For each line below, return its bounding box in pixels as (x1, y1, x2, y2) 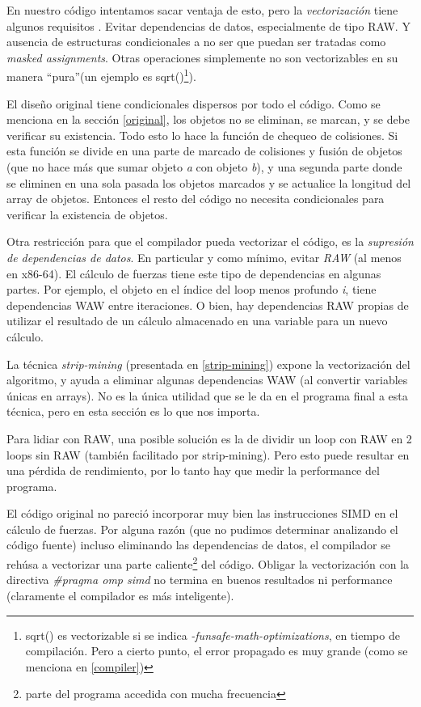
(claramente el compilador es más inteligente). (6, 586, 234, 603)
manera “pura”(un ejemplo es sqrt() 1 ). (6, 66, 196, 85)
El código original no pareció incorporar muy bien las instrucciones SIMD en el (6, 505, 398, 522)
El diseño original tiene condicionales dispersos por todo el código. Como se (6, 95, 381, 112)
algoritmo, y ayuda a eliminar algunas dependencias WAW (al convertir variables (6, 371, 408, 388)
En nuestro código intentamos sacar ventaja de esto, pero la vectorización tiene (6, 2, 398, 18)
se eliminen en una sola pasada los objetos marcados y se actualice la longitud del (6, 174, 411, 191)
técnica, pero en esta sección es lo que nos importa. (6, 403, 260, 420)
